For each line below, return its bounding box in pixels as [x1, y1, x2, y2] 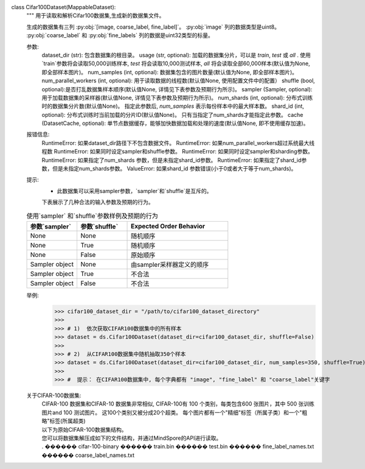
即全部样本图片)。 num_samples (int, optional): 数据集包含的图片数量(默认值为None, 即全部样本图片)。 [41, 68, 298, 76]
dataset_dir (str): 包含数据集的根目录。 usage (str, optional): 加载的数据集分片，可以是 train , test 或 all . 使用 [41, 51, 311, 58]
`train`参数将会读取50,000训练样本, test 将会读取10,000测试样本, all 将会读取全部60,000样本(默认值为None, [41, 60, 310, 67]
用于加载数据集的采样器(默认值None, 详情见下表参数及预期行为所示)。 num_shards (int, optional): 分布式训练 [41, 94, 313, 101]
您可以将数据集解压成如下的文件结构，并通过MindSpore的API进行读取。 [41, 434, 222, 442]
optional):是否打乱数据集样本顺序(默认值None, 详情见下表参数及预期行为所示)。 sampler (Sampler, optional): [41, 85, 313, 93]
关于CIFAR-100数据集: [26, 392, 82, 399]
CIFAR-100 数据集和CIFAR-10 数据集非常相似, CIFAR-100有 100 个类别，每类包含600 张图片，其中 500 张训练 [41, 400, 315, 407]
